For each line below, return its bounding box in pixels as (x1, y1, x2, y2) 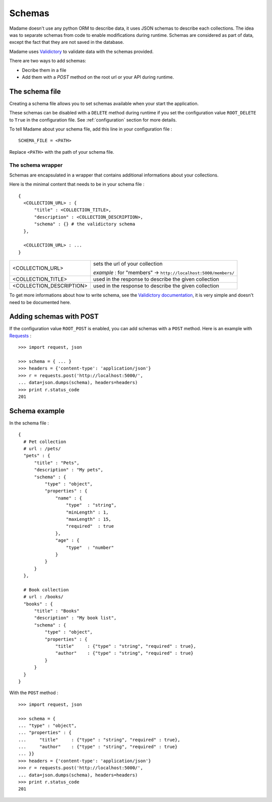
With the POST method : (9, 690, 58, 696)
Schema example (9, 406, 65, 415)
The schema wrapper (9, 161, 63, 168)
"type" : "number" (65, 544, 114, 550)
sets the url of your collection (93, 260, 163, 267)
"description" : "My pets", (34, 467, 103, 473)
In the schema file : (9, 420, 49, 426)
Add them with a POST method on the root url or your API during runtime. (22, 74, 174, 80)
